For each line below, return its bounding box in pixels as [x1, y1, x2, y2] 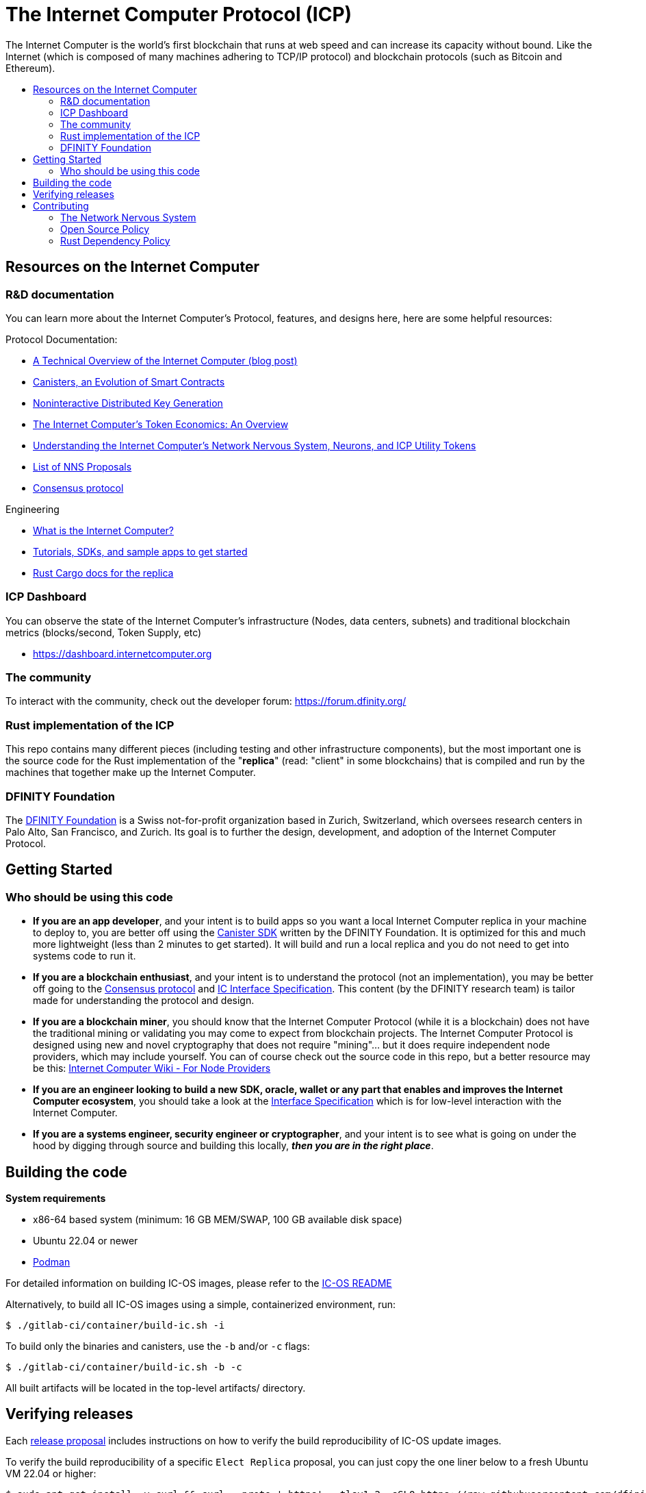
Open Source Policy [60, 223, 150, 235]
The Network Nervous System [60, 211, 196, 223]
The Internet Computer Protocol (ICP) [5, 3, 352, 26]
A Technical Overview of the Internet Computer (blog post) [33, 354, 298, 366]
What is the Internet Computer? [33, 524, 174, 536]
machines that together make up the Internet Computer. [5, 766, 256, 779]
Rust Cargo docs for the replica [33, 566, 174, 579]
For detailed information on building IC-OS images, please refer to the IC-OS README [5, 1277, 392, 1290]
